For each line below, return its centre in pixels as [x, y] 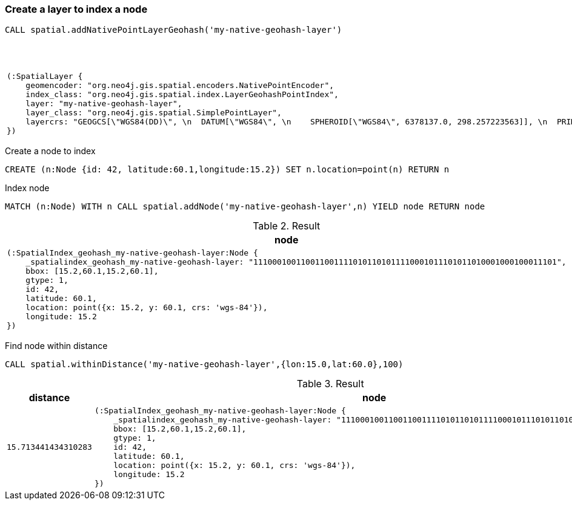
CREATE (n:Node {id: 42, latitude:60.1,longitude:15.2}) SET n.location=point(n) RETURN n [227, 170]
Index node [27, 188]
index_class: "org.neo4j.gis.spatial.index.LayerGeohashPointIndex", [182, 95]
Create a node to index [50, 151]
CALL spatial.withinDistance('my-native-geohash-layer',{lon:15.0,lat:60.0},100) [204, 364]
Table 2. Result [287, 226]
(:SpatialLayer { [45, 76]
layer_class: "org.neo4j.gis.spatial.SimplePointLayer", [154, 113]
